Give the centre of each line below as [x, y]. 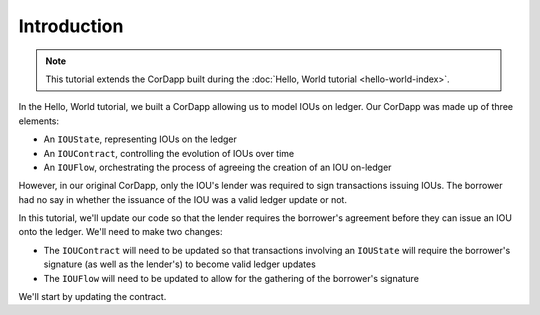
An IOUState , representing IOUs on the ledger [140, 139]
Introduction [71, 26]
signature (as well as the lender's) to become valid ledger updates [180, 264]
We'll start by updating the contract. [92, 297]
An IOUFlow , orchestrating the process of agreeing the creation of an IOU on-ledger [217, 167]
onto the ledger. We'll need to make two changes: [120, 232]
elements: [39, 121]
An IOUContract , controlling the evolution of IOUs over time [169, 153]
